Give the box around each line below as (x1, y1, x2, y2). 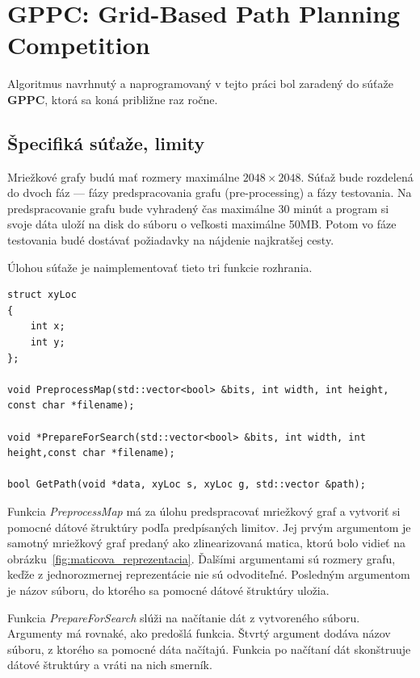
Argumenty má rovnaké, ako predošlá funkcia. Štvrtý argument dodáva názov (7, 625, 391, 642)
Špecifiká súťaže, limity (7, 130, 205, 155)
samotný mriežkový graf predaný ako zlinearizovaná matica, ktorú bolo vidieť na (7, 534, 406, 551)
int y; (30, 337, 65, 349)
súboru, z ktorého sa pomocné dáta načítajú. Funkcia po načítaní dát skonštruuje (7, 640, 411, 657)
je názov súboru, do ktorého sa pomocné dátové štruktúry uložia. (7, 581, 330, 598)
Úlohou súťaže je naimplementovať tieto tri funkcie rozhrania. (7, 258, 313, 275)
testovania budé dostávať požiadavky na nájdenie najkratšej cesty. (7, 232, 334, 249)
